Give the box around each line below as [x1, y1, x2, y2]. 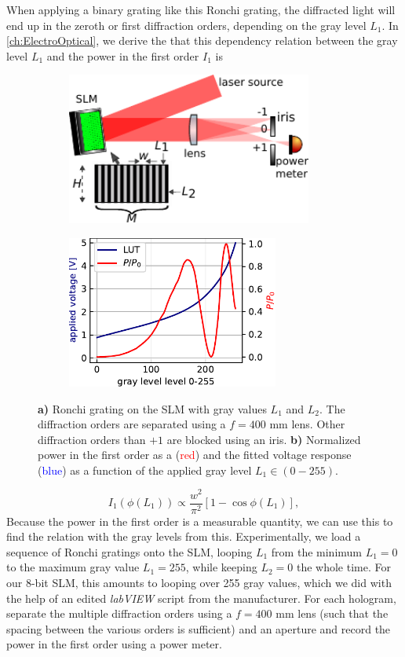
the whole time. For [296, 559, 391, 575]
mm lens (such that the [275, 605, 389, 622]
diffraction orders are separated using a [38, 416, 226, 432]
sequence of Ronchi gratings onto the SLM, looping [6, 543, 253, 560]
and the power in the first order [46, 47, 199, 64]
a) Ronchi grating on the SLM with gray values [38, 400, 267, 417]
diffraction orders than [38, 431, 146, 447]
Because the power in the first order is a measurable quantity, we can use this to [6, 512, 393, 529]
